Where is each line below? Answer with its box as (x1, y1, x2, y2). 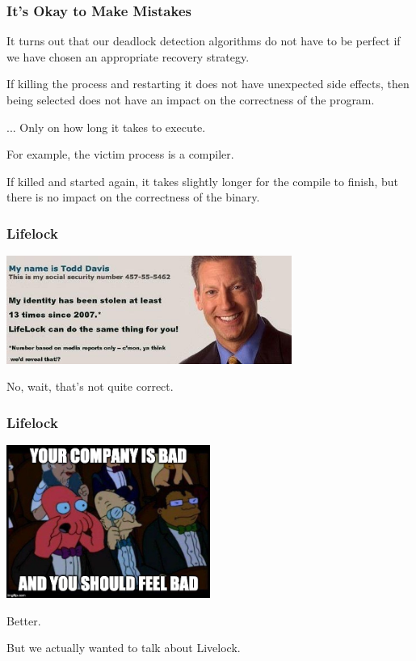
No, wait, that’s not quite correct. (6, 378, 174, 395)
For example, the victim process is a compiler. (6, 146, 234, 163)
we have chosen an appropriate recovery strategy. (6, 48, 250, 65)
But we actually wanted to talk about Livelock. (6, 639, 241, 656)
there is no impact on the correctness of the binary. (6, 189, 260, 206)
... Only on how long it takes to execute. (6, 118, 206, 135)
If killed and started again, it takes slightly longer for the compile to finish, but (6, 172, 399, 189)
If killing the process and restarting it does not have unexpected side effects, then (6, 75, 410, 92)
